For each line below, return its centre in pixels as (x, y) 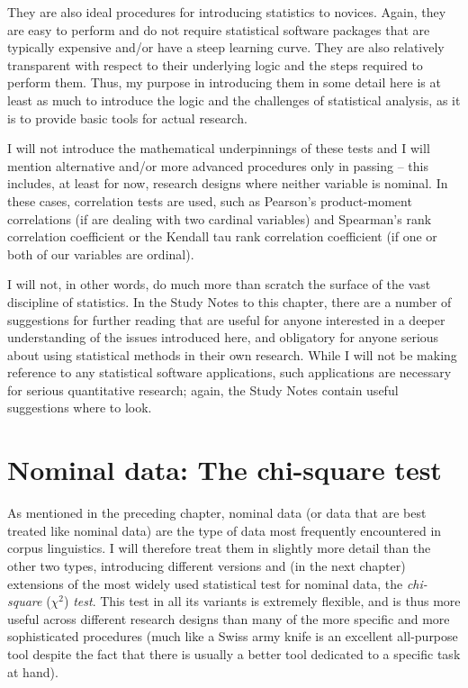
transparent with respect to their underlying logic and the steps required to (215, 64)
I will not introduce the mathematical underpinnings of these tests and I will (219, 148)
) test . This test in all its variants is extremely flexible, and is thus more (262, 601)
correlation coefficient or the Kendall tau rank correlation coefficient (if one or (222, 236)
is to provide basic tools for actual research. (127, 118)
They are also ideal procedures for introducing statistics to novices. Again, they (227, 12)
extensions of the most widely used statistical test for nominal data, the (205, 583)
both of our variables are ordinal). (101, 253)
